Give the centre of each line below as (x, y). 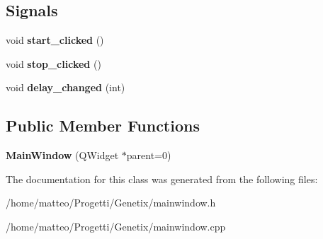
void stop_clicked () (53, 63)
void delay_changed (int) (66, 87)
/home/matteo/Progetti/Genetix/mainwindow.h (111, 203)
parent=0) (149, 155)
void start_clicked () (55, 40)
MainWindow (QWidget (62, 155)
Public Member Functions (103, 126)
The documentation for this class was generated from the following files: (162, 179)
